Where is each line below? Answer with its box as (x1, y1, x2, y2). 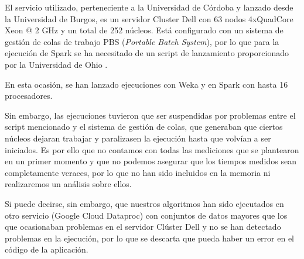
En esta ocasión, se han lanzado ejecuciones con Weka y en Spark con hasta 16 (5, 78, 288, 90)
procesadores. (5, 89, 53, 102)
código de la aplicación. (5, 243, 88, 255)
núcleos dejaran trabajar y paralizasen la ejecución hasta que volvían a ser (5, 132, 271, 144)
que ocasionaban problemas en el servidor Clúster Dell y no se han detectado (5, 220, 281, 233)
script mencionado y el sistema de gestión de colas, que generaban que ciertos (5, 120, 283, 133)
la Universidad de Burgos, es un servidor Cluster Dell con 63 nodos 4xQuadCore (5, 12, 293, 25)
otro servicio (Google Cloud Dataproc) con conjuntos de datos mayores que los (5, 209, 288, 221)
